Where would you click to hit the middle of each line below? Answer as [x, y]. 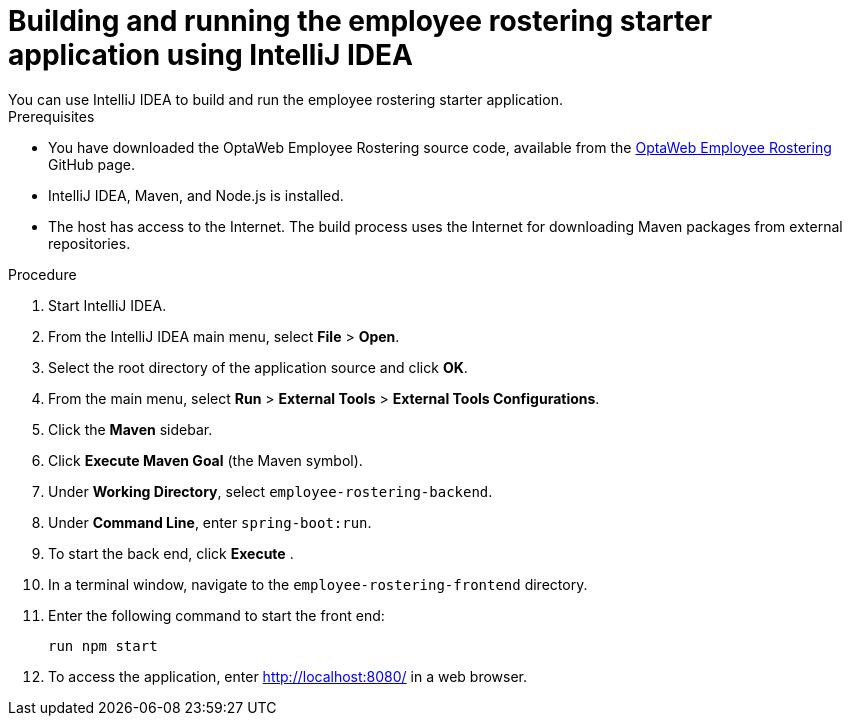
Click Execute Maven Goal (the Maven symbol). [205, 460]
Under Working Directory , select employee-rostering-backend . [270, 491]
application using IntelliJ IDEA [210, 55]
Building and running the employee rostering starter [360, 21]
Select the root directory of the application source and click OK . [258, 367]
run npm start [103, 645]
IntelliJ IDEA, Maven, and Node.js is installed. [196, 195]
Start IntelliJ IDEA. [107, 305]
